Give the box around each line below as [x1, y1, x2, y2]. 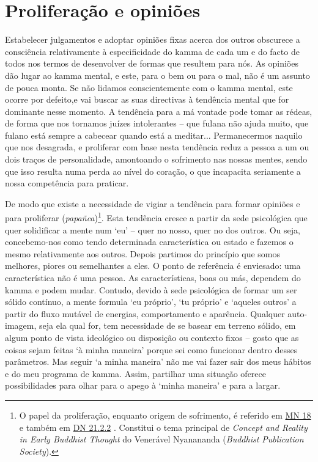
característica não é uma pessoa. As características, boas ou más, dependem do [5, 271, 301, 284]
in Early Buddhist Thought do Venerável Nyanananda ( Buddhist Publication [19, 433, 304, 446]
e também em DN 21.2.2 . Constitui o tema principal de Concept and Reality [19, 420, 308, 433]
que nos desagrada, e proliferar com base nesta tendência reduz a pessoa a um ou [5, 141, 309, 153]
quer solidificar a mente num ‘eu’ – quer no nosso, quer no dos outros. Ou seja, [5, 223, 300, 236]
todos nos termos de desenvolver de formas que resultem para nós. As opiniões [5, 57, 298, 70]
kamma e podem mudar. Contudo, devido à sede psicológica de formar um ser [5, 283, 297, 296]
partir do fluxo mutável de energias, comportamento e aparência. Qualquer [5, 307, 285, 320]
